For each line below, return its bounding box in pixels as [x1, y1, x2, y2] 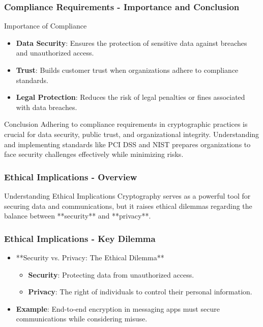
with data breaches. [16, 101, 77, 112]
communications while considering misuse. [16, 313, 148, 324]
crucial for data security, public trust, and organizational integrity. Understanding [4, 128, 259, 139]
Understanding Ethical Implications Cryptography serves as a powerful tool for [4, 190, 251, 201]
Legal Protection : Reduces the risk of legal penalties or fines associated [16, 92, 245, 102]
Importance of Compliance [4, 20, 87, 31]
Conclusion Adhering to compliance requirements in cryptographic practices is [4, 119, 248, 129]
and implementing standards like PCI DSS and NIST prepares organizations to [4, 139, 251, 149]
